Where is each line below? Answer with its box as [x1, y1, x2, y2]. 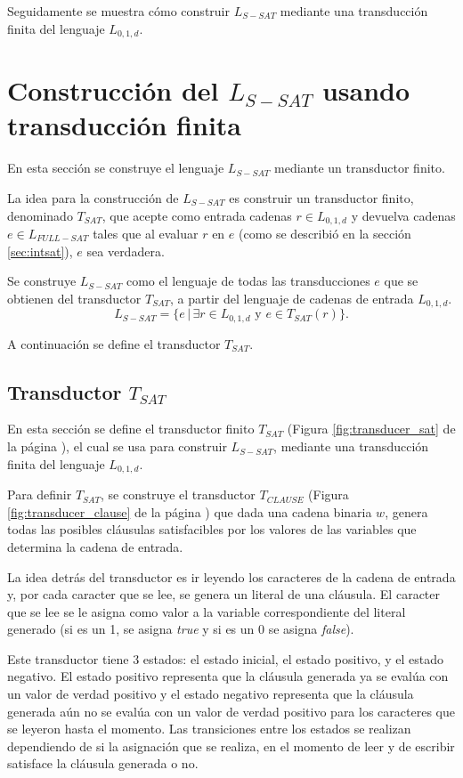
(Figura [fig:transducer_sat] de [287, 419, 456, 438]
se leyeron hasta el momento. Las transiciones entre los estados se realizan [7, 719, 411, 738]
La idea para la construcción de [7, 188, 179, 207]
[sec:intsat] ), [7, 241, 73, 260]
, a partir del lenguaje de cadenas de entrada [170, 288, 414, 307]
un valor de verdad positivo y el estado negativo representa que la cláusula [7, 685, 414, 703]
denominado [7, 206, 73, 224]
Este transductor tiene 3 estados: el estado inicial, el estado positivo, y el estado [7, 649, 444, 668]
